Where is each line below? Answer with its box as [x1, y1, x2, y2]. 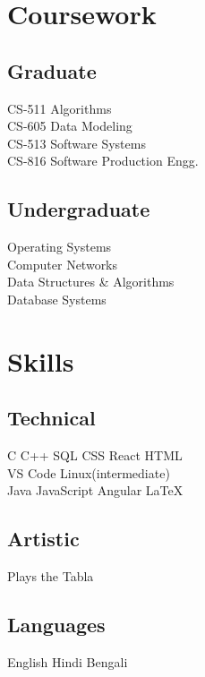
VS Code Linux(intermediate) [7, 463, 170, 482]
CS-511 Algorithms [7, 99, 112, 117]
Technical [7, 404, 96, 432]
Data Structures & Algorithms [7, 272, 175, 291]
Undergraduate [7, 195, 150, 223]
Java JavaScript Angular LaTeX [7, 481, 184, 500]
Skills [7, 342, 74, 379]
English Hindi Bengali [7, 652, 128, 671]
